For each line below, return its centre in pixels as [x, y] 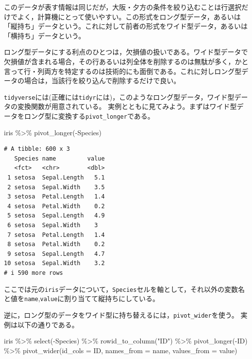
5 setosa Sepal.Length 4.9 [56, 216]
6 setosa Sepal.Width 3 [53, 225]
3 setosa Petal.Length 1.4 [56, 197]
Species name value [59, 158]
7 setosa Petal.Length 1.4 [56, 235]
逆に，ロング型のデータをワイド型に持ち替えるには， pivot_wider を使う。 [121, 314]
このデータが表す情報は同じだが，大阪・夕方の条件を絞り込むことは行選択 [123, 7]
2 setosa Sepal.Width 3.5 [56, 187]
